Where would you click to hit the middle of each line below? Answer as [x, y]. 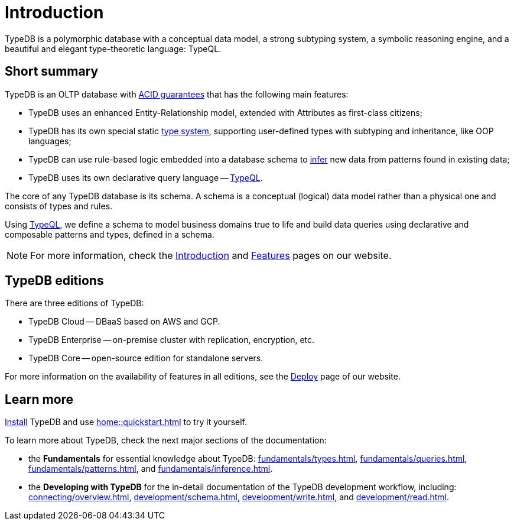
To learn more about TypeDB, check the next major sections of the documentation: [166, 440]
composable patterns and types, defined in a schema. [110, 234]
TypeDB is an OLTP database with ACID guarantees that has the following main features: [177, 94]
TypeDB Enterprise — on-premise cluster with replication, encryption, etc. [172, 340]
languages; [50, 141]
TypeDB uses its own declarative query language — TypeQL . [146, 177]
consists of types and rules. [59, 206]
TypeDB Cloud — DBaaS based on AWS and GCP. [124, 322]
